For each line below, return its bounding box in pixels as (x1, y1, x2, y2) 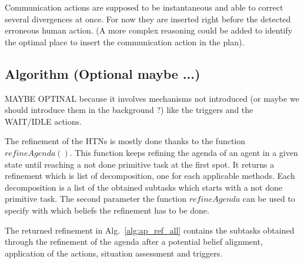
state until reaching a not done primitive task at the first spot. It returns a (5, 158, 275, 170)
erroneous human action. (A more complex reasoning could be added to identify (5, 24, 293, 36)
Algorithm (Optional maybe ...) (5, 64, 201, 82)
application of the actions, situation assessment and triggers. (5, 247, 223, 259)
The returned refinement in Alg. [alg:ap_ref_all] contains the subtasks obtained (5, 224, 295, 236)
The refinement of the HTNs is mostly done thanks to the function (5, 135, 246, 147)
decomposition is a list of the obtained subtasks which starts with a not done (5, 181, 282, 193)
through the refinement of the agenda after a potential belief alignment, (5, 235, 263, 248)
